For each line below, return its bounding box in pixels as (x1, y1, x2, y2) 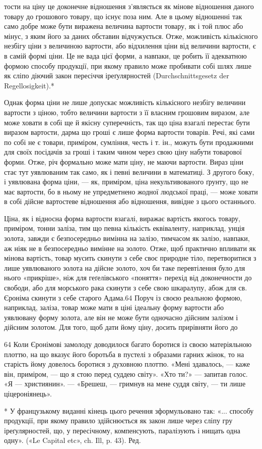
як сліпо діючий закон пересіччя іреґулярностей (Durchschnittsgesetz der (4, 70, 229, 81)
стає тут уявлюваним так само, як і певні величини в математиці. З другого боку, (4, 166, 254, 177)
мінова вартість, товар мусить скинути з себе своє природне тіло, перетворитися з (4, 253, 256, 263)
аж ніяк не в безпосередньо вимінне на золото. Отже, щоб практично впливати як (4, 242, 256, 253)
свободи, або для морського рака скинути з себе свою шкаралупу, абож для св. (4, 282, 247, 293)
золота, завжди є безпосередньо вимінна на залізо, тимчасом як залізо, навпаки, (4, 233, 250, 243)
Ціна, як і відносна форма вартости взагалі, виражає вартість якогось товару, (4, 213, 240, 223)
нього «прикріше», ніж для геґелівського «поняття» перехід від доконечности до (4, 272, 252, 283)
